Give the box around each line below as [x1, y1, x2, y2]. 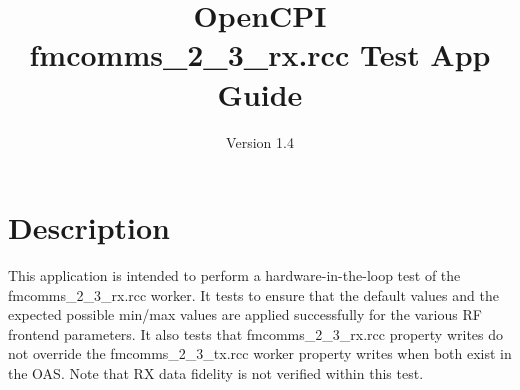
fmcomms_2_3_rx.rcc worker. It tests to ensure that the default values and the [8, 284, 499, 305]
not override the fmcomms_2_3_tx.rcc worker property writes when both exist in [8, 343, 512, 364]
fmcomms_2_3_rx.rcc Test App [29, 34, 491, 75]
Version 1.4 [226, 131, 294, 152]
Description [8, 207, 171, 248]
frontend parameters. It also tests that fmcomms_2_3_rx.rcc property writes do [8, 323, 504, 344]
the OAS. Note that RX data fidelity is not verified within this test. [8, 363, 424, 383]
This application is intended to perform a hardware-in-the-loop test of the [8, 265, 461, 286]
